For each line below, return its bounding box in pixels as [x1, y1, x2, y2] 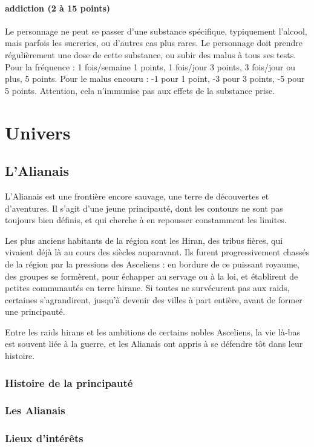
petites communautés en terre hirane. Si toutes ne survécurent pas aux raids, [5, 281, 290, 294]
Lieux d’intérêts [5, 431, 83, 446]
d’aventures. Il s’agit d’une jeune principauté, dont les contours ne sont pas [5, 201, 283, 214]
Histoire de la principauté [5, 375, 133, 390]
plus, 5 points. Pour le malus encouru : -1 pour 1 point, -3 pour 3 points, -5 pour [5, 72, 305, 85]
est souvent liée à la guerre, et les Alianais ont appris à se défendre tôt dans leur [5, 337, 303, 350]
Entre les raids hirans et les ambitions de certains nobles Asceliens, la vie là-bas [5, 325, 300, 338]
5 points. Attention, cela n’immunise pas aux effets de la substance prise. [5, 84, 275, 96]
